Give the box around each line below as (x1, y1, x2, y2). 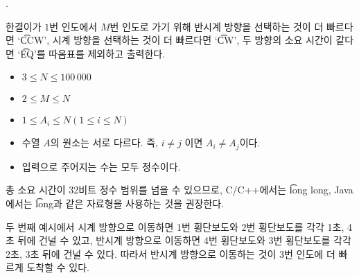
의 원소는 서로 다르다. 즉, (50, 135, 158, 150)
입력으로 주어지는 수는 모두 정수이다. (21, 159, 181, 173)
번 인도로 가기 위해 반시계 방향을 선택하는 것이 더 (110, 19, 324, 33)
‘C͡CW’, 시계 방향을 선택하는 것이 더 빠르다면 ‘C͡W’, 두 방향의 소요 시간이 (17, 33, 333, 47)
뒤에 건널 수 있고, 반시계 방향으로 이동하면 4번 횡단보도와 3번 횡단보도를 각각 (17, 233, 351, 247)
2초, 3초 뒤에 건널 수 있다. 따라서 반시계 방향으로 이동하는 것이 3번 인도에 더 (6, 246, 335, 261)
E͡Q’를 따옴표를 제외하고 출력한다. (20, 46, 166, 60)
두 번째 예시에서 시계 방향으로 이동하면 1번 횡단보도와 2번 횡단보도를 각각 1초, (6, 219, 344, 234)
